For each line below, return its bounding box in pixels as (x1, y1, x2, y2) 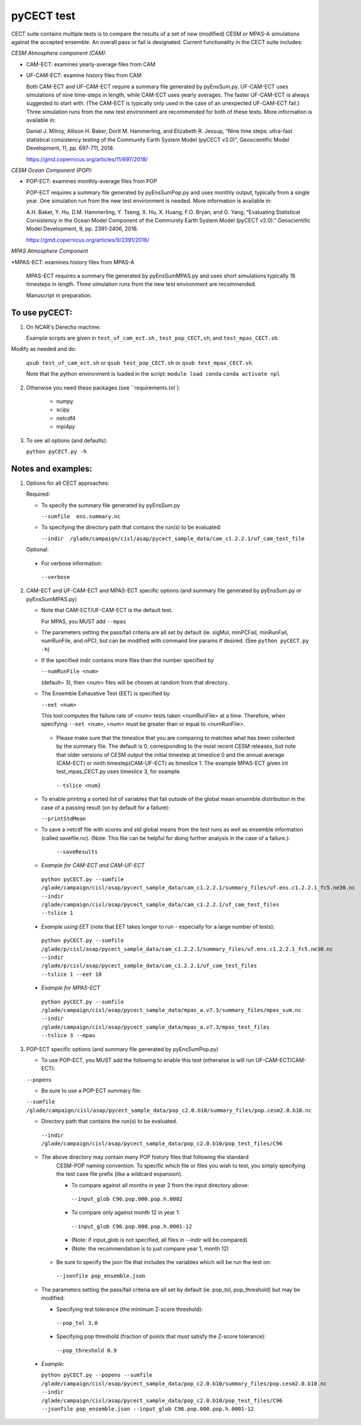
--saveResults (56, 848, 98, 856)
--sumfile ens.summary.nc (41, 513, 121, 520)
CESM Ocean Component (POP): (11, 166, 93, 174)
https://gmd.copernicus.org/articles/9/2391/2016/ (26, 236, 150, 244)
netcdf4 (56, 414, 76, 422)
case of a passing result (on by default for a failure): (41, 804, 170, 811)
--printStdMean (41, 815, 87, 822)
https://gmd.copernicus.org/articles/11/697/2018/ (26, 156, 148, 163)
